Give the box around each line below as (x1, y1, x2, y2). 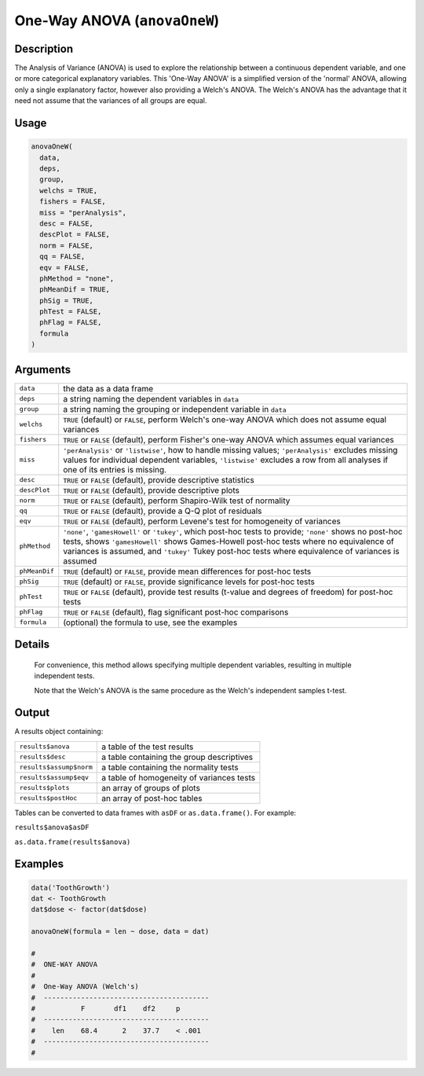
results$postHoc (19, 794, 78, 802)
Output (14, 706, 50, 719)
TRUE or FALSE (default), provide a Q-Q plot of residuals (63, 505, 262, 516)
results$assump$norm (19, 763, 93, 772)
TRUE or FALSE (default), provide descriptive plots (63, 484, 239, 495)
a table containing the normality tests (101, 762, 239, 773)
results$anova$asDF (14, 823, 90, 832)
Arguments (14, 362, 71, 376)
